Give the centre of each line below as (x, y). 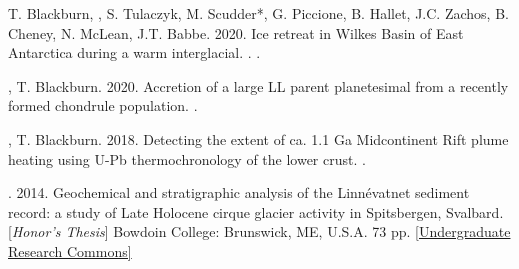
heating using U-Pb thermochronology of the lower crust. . (187, 158)
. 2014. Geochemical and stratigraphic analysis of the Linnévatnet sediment (239, 192)
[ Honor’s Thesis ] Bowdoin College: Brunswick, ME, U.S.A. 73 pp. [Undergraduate (259, 231)
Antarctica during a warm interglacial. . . (134, 52)
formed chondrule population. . (103, 105)
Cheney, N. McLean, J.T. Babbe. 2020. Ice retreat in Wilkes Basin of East (236, 32)
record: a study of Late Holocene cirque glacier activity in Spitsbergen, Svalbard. (256, 211)
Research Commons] (70, 250)
